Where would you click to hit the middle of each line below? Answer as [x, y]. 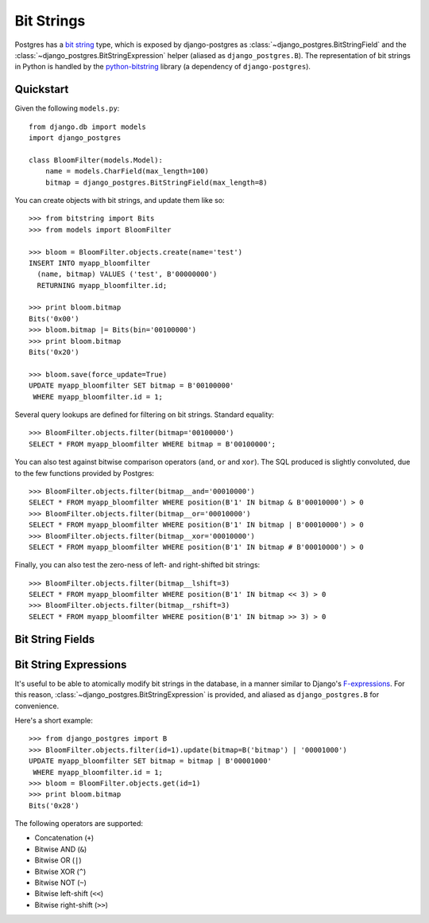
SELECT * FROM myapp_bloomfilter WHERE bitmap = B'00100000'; [153, 444]
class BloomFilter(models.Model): [96, 160]
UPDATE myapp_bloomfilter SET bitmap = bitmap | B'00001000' [150, 761]
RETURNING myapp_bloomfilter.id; [102, 285]
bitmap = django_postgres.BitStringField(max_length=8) [156, 182]
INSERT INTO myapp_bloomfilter [90, 263]
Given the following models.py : [67, 108]
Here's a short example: [54, 720]
